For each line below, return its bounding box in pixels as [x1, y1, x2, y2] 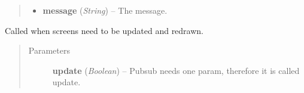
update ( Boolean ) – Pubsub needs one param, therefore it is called [52, 64, 300, 76]
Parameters [28, 44, 70, 57]
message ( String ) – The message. [42, 4, 168, 16]
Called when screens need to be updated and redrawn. [5, 24, 203, 36]
